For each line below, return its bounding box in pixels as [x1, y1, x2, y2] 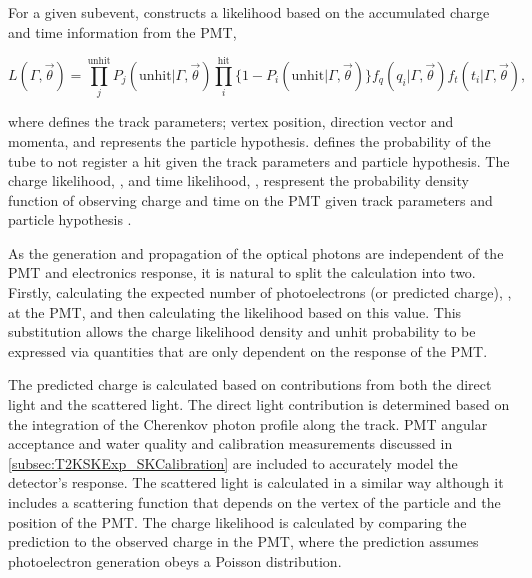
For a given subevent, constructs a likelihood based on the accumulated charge [8, 2, 490, 22]
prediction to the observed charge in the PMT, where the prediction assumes [8, 531, 479, 552]
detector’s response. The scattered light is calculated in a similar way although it [8, 472, 504, 493]
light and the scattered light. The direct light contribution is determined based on [8, 394, 510, 415]
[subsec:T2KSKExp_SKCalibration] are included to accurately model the [8, 452, 458, 473]
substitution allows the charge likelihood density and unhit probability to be [8, 321, 476, 342]
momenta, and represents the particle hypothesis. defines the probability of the [8, 130, 491, 151]
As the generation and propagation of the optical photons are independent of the [8, 242, 504, 263]
